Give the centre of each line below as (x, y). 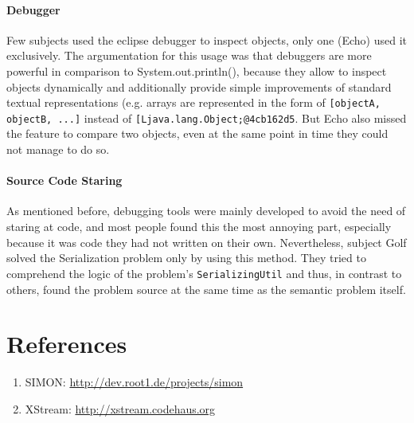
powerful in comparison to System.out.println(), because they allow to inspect (197, 70)
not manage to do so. (58, 149)
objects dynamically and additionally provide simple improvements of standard (199, 86)
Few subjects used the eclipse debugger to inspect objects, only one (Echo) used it (207, 39)
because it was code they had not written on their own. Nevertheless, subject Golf (207, 242)
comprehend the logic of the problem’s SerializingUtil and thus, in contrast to (204, 273)
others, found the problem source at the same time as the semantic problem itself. (206, 289)
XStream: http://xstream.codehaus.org (120, 408)
